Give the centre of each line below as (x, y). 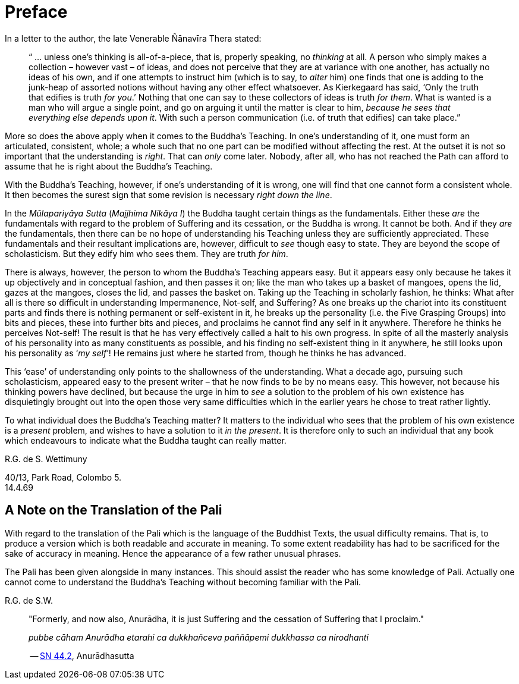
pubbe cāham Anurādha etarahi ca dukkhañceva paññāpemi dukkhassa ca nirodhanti (199, 637)
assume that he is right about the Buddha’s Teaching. (109, 166)
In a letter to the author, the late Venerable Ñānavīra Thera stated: (133, 38)
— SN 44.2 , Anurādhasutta (82, 655)
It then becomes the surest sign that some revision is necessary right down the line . (169, 194)
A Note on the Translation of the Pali (114, 510)
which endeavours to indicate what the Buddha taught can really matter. (146, 440)
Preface (36, 12)
